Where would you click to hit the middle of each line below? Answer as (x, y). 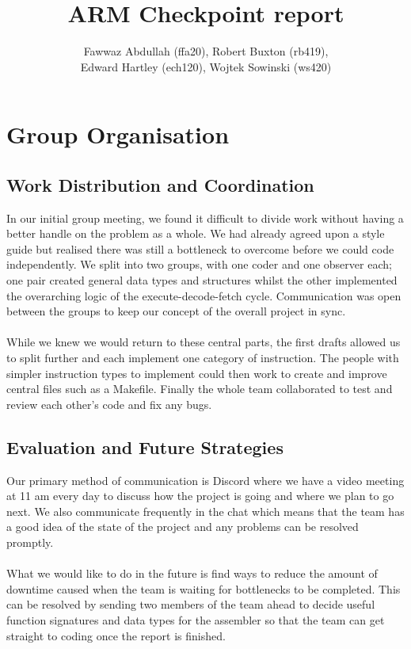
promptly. (30, 542)
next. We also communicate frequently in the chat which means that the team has (205, 511)
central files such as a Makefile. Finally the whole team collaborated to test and (200, 389)
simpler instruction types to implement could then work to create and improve (197, 373)
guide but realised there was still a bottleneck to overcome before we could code (200, 248)
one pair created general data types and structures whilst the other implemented (202, 280)
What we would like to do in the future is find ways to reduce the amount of (192, 573)
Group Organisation (118, 134)
